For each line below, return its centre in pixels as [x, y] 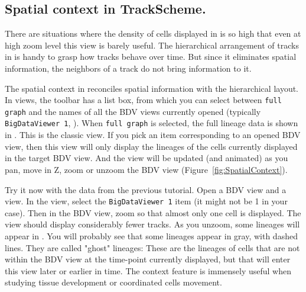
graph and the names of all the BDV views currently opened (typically [133, 111]
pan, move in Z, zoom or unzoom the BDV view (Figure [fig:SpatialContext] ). [146, 169]
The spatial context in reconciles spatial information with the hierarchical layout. [152, 88]
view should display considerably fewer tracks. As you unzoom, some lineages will [152, 224]
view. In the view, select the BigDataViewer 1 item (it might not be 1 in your [146, 201]
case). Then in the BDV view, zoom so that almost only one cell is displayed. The [153, 212]
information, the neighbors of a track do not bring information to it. [128, 68]
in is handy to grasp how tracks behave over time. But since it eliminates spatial [151, 57]
